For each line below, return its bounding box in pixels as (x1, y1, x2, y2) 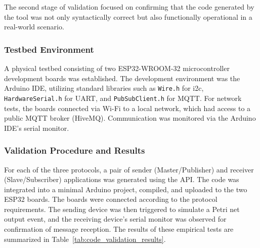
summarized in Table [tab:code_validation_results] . (4, 233, 166, 244)
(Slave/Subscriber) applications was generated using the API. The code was (4, 174, 239, 185)
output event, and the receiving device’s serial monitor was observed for (4, 214, 227, 224)
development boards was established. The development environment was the (4, 73, 240, 83)
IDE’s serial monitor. (4, 122, 69, 133)
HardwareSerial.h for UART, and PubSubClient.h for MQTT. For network (4, 92, 242, 103)
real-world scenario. (4, 21, 64, 32)
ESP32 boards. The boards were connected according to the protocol (4, 194, 218, 204)
